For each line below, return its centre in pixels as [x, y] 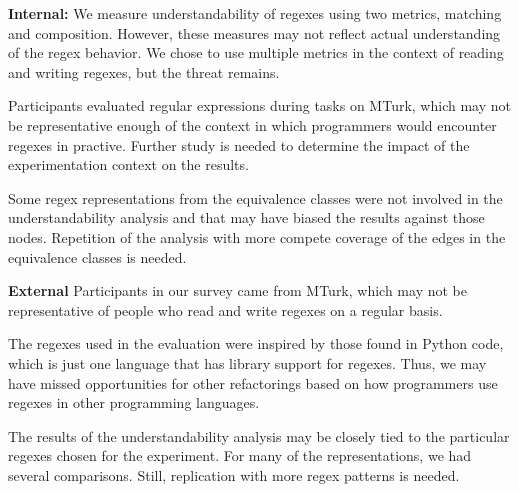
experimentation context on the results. [128, 164]
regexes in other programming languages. [134, 402]
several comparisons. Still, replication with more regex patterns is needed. [234, 474]
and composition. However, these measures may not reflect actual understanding [254, 32]
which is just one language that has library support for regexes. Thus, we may [247, 362]
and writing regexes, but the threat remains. [144, 71]
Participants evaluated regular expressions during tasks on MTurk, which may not [259, 105]
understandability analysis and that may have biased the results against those [246, 217]
